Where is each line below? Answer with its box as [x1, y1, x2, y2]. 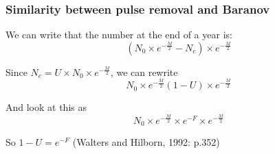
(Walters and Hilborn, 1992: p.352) [72, 135, 220, 149]
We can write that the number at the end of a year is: [5, 27, 232, 42]
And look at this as [5, 100, 87, 114]
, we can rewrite [110, 64, 178, 79]
